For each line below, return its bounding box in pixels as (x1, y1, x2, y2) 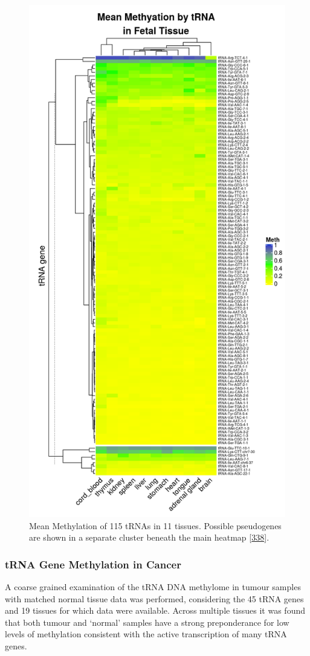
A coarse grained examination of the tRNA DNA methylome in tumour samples (5, 580, 301, 593)
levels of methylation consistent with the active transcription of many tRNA (5, 628, 287, 640)
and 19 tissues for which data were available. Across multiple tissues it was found (5, 604, 305, 617)
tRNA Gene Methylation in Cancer (5, 556, 181, 571)
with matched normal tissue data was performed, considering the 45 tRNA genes (5, 592, 304, 605)
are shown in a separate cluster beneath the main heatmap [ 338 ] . (29, 531, 270, 544)
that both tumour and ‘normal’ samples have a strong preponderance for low (5, 616, 289, 628)
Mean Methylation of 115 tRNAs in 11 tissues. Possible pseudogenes (29, 519, 282, 532)
